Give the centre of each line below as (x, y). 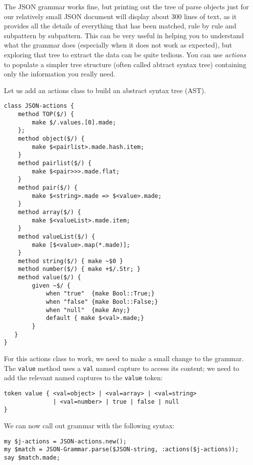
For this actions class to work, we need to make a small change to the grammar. (124, 358)
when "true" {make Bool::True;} (100, 294)
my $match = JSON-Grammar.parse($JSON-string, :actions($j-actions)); (121, 450)
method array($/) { (49, 212)
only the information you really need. (60, 74)
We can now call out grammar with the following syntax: (89, 425)
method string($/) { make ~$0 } (70, 261)
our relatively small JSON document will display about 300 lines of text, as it (120, 16)
